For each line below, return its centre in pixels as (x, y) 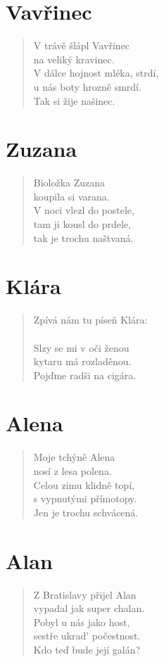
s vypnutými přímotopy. (85, 498)
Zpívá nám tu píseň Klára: (90, 320)
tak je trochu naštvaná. (83, 237)
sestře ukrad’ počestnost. (87, 636)
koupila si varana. (71, 196)
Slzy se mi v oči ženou (81, 347)
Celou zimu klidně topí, (84, 484)
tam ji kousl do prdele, (82, 224)
